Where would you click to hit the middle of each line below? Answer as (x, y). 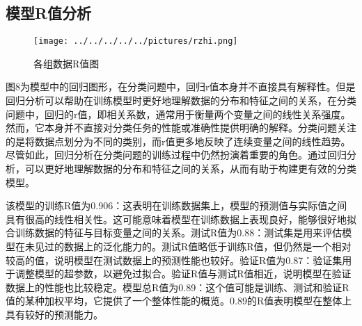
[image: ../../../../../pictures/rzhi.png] (136, 41)
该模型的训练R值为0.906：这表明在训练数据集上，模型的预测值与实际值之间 (176, 205)
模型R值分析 (49, 13)
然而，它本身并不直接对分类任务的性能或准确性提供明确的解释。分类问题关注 (181, 128)
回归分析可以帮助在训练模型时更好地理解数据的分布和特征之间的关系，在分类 (181, 100)
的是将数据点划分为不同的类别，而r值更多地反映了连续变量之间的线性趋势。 (178, 141)
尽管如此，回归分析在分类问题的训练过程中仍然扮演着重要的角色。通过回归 (176, 155)
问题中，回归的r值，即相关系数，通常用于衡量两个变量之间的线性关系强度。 (178, 114)
